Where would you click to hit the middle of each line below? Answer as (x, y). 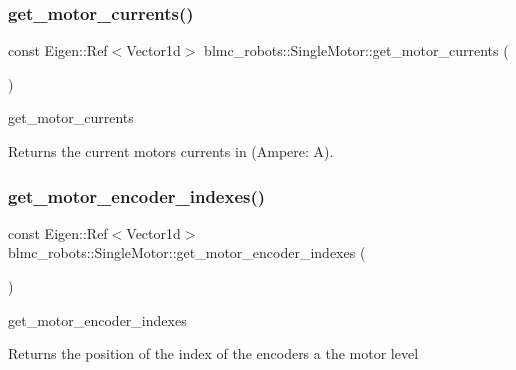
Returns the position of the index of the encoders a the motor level (213, 353)
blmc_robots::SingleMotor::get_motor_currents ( (356, 50)
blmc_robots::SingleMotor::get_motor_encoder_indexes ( (187, 252)
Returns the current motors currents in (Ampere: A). (171, 151)
